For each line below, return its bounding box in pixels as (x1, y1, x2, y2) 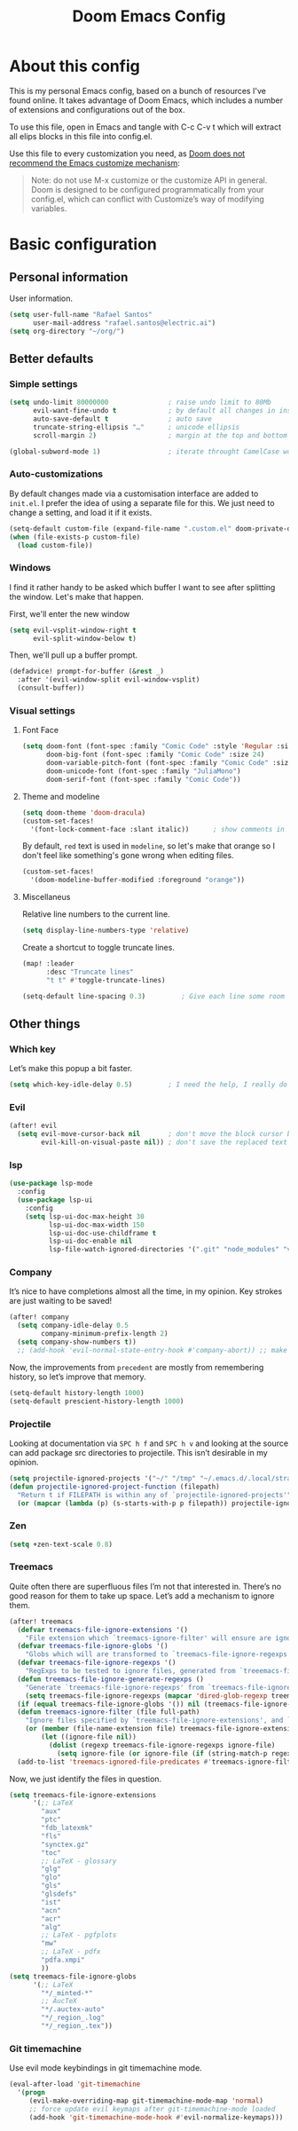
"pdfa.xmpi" (41, 1955, 86, 1965)
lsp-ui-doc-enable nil (48, 1236, 133, 1246)
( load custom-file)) (17, 541, 93, 549)
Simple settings (9, 377, 78, 390)
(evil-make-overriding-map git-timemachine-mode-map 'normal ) (28, 2096, 264, 2105)
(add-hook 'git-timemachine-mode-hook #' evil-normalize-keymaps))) (28, 2112, 284, 2122)
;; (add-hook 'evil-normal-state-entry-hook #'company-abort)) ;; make (17, 1346, 288, 1354)
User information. (9, 293, 74, 304)
